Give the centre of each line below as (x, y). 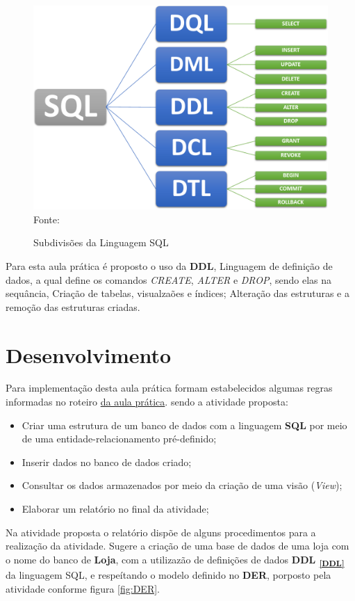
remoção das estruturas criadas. (73, 306)
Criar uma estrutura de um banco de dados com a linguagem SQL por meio (184, 425)
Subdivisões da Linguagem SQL (101, 242)
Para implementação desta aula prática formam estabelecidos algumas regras (169, 388)
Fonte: (47, 219)
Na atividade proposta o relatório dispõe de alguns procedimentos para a (161, 532)
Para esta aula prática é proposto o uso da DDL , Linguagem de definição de (169, 265)
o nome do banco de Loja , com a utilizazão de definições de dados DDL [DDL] (175, 560)
